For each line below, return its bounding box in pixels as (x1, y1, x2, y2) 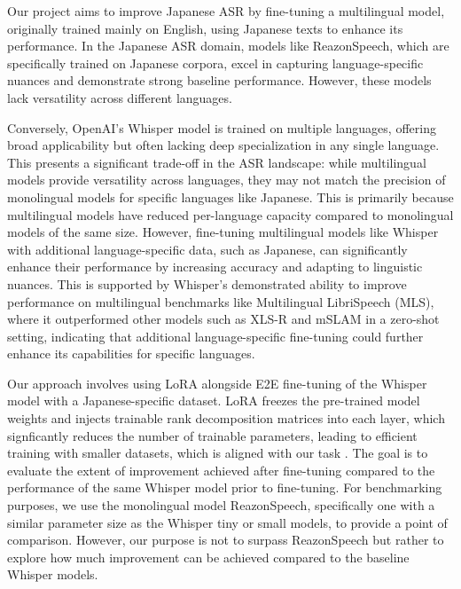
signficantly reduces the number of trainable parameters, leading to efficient (7, 426, 418, 444)
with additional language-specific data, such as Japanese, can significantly (7, 240, 408, 258)
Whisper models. (7, 565, 98, 584)
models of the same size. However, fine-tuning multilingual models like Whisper (7, 223, 439, 241)
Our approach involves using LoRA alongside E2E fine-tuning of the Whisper (7, 373, 427, 392)
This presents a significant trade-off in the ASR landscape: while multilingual (7, 153, 426, 171)
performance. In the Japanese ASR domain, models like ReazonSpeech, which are (7, 36, 449, 55)
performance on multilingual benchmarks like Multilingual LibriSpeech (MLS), (7, 292, 434, 310)
